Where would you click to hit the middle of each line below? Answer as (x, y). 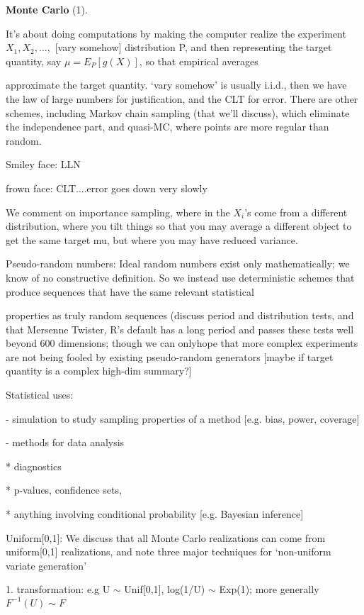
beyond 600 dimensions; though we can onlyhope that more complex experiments (182, 343)
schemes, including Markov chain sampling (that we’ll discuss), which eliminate (178, 112)
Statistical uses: (40, 395)
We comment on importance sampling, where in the (118, 212)
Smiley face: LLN (43, 164)
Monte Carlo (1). (47, 9)
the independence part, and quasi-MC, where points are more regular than (167, 127)
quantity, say (34, 61)
